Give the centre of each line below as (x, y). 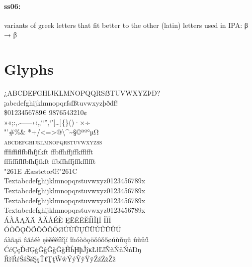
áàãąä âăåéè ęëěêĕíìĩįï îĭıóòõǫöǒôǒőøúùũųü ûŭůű (77, 239)
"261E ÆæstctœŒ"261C (41, 171)
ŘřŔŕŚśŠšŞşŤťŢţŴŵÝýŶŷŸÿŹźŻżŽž (60, 259)
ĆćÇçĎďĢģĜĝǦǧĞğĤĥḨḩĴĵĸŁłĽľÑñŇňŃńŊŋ (73, 249)
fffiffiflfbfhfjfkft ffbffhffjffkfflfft (49, 151)
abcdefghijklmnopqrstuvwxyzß (53, 142)
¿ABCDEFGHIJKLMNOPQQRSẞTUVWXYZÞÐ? (82, 93)
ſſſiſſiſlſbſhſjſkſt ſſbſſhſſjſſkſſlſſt (50, 161)
